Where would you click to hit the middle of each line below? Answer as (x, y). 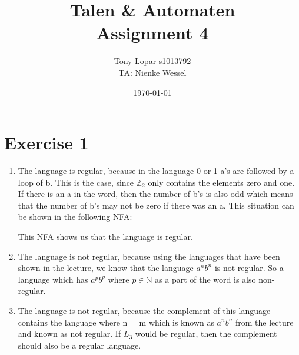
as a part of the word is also (205, 279)
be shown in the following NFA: (75, 217)
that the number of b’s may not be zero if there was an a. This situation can (156, 205)
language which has (53, 279)
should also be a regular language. (79, 345)
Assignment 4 (152, 33)
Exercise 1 (46, 143)
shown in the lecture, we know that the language (106, 268)
